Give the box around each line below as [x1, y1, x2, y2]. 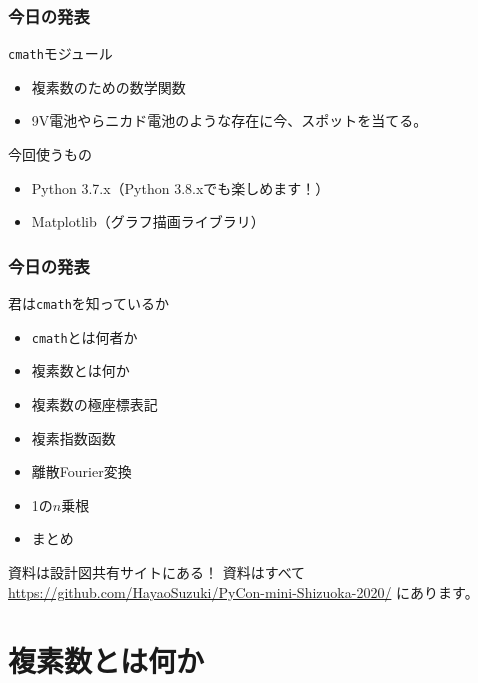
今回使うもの [8, 144, 92, 165]
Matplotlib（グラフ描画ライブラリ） [31, 211, 265, 232]
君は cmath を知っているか [8, 293, 170, 314]
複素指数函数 [31, 427, 116, 448]
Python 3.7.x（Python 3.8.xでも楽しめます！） [31, 177, 330, 198]
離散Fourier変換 [31, 461, 132, 482]
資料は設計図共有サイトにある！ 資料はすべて [8, 561, 306, 582]
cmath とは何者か [31, 326, 138, 347]
